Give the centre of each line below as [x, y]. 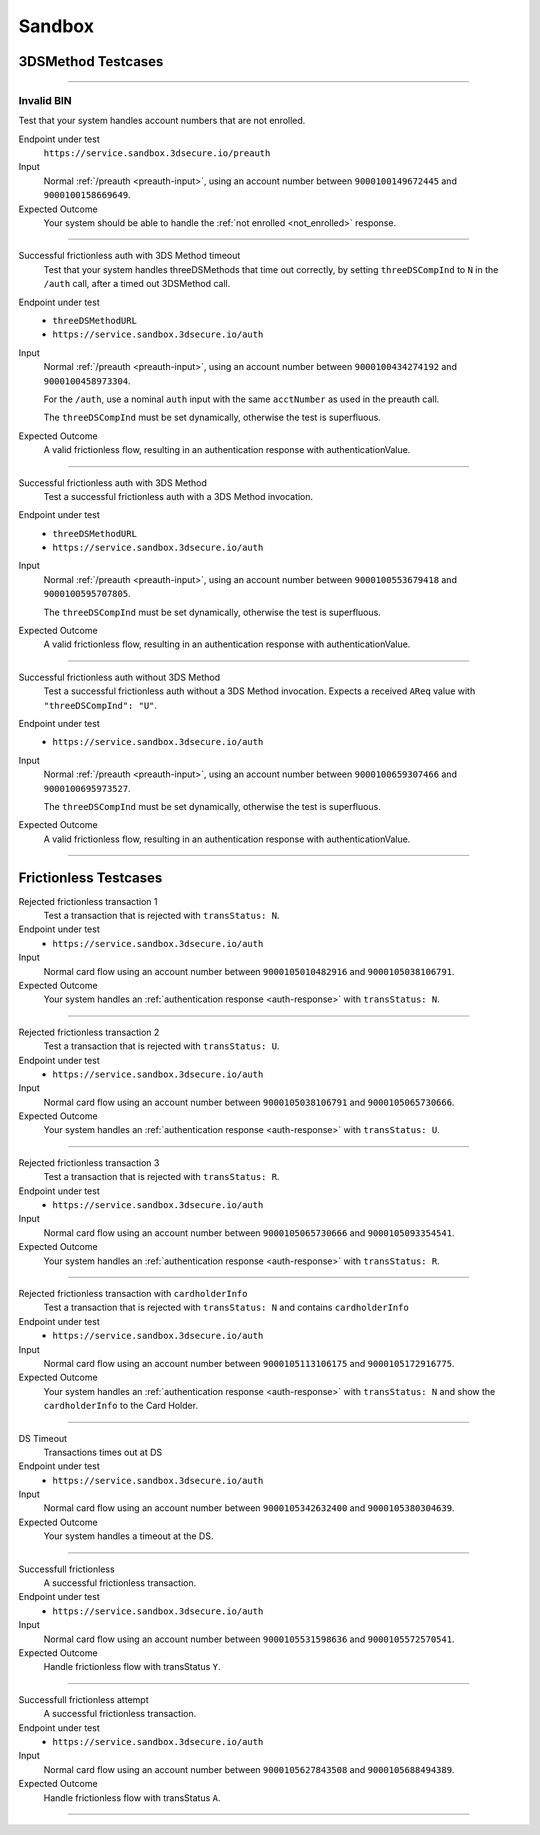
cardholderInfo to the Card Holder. [121, 1406]
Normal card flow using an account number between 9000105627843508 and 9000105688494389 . [249, 1769]
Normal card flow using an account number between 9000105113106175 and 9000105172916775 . [249, 1363]
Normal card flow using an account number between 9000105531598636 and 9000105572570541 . [249, 1639]
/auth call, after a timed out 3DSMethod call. [137, 284]
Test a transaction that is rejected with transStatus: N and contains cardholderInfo [226, 1307]
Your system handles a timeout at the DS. [128, 1536]
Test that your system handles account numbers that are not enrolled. [162, 121]
